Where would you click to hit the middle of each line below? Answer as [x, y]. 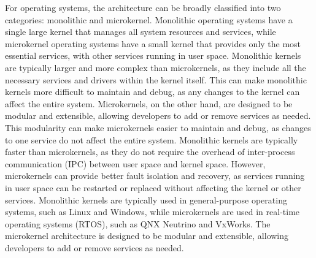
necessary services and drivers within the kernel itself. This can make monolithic [156, 79]
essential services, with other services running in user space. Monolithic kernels [153, 55]
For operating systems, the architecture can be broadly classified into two [143, 7]
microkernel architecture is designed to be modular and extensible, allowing [147, 236]
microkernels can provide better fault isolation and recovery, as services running [155, 176]
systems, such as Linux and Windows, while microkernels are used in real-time [152, 212]
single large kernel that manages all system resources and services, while [141, 32]
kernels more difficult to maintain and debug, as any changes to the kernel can [152, 92]
